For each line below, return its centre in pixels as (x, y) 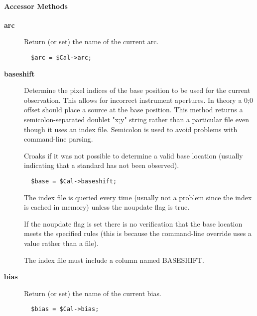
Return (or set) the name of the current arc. (91, 41)
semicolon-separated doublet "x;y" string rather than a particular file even (136, 119)
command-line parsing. (59, 139)
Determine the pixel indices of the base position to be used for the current (137, 90)
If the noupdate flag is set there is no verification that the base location (133, 223)
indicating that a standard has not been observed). (102, 165)
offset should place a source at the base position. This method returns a (133, 110)
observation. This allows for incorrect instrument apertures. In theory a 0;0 (138, 100)
